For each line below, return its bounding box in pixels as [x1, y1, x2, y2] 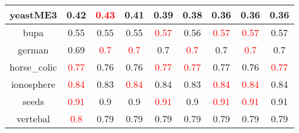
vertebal [16, 112, 50, 125]
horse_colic [10, 60, 57, 74]
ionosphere [11, 77, 55, 91]
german [18, 43, 49, 56]
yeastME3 [10, 8, 57, 21]
